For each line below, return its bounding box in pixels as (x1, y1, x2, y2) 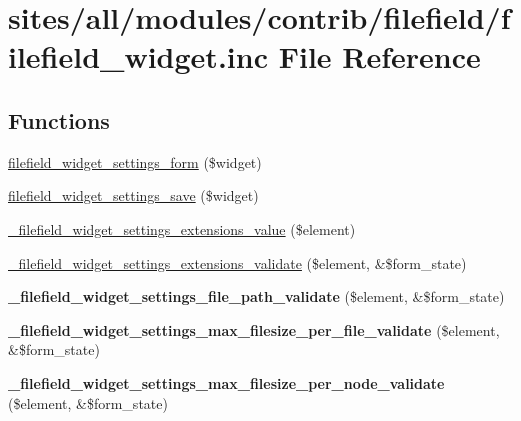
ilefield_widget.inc (8, 36, 268, 77)
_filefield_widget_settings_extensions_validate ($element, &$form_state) (8, 252, 467, 273)
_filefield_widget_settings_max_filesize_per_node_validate (8, 372, 445, 393)
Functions (8, 104, 110, 135)
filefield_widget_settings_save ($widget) (8, 185, 259, 206)
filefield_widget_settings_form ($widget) (8, 151, 262, 172)
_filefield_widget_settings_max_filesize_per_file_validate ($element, (8, 319, 500, 340)
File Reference (278, 36, 481, 77)
